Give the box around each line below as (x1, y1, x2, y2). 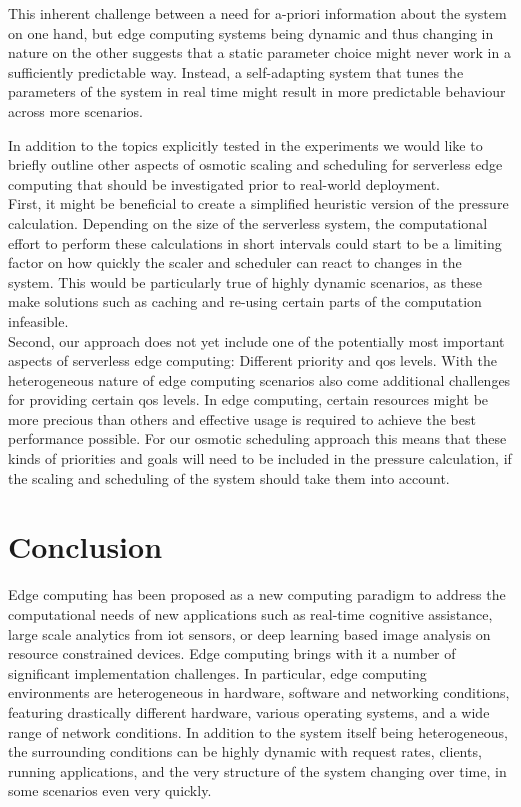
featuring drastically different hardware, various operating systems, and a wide (8, 701, 490, 722)
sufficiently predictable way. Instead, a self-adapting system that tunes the (8, 61, 464, 82)
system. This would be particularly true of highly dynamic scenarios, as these (8, 271, 482, 292)
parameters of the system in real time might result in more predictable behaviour (8, 81, 506, 102)
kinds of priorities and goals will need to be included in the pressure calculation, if (8, 448, 512, 469)
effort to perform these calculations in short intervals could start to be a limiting (8, 232, 502, 253)
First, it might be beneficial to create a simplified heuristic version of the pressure (8, 193, 509, 214)
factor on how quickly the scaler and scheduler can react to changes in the (8, 252, 462, 273)
